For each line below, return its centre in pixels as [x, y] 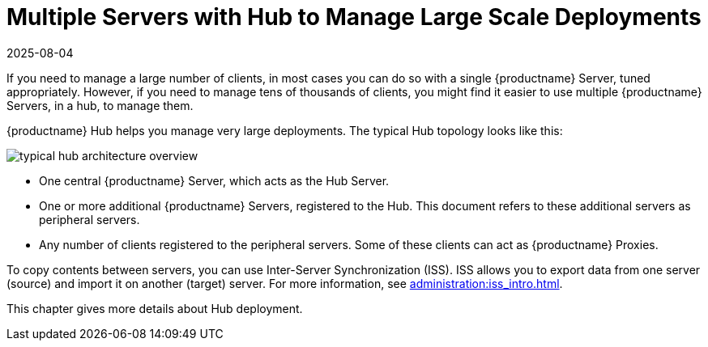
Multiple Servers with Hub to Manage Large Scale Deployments [354, 17]
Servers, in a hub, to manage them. [100, 105]
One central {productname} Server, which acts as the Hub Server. [214, 180]
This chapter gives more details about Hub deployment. [155, 308]
